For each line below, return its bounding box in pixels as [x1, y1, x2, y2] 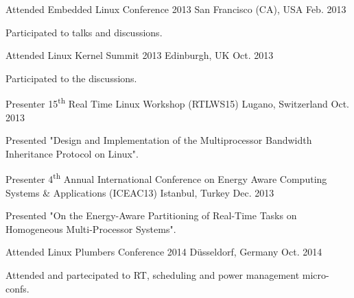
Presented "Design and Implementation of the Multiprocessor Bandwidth [5, 133, 312, 147]
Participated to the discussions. [5, 71, 137, 85]
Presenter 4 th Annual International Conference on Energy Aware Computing [5, 170, 327, 186]
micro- [302, 268, 329, 282]
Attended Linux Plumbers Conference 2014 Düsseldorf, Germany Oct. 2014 [5, 245, 322, 259]
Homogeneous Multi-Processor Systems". [5, 221, 176, 236]
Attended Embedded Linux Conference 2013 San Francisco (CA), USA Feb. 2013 [5, 2, 346, 16]
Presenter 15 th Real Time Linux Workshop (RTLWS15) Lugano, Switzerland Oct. [5, 95, 350, 111]
